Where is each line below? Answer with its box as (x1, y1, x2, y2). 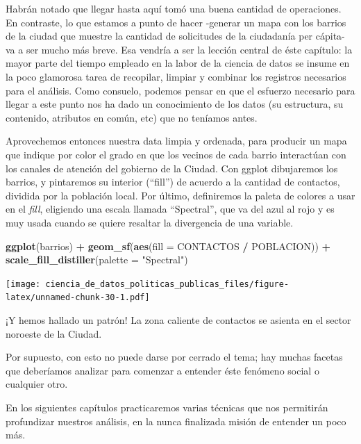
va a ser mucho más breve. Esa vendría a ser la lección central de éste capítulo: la (6, 42, 353, 56)
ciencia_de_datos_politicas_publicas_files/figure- (45, 279, 289, 289)
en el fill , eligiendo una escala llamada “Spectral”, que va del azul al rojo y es (6, 202, 335, 216)
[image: (6, 279, 41, 289)
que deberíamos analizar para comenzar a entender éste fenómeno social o (6, 363, 319, 377)
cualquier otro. (6, 377, 68, 391)
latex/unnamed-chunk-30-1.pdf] (6, 293, 150, 303)
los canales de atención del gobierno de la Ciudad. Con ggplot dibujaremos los (6, 161, 338, 175)
